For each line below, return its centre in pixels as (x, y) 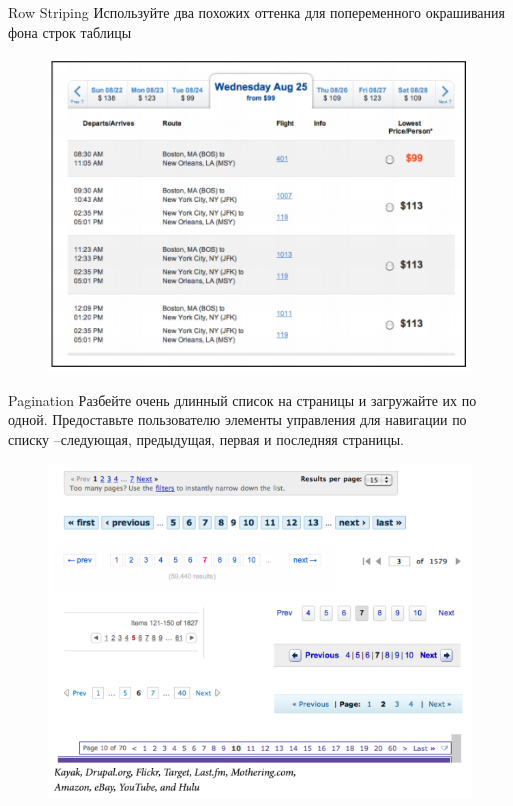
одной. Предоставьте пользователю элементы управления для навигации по (237, 419)
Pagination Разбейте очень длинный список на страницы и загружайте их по (242, 399)
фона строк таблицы (70, 31)
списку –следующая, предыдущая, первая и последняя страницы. (206, 439)
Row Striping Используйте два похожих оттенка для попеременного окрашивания (256, 12)
